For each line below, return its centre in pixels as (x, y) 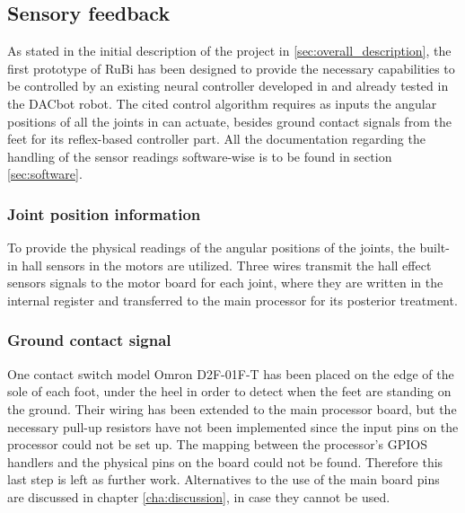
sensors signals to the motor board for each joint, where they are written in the (225, 283)
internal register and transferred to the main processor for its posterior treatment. (232, 300)
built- (434, 248)
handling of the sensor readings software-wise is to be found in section (200, 156)
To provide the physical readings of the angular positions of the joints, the (211, 248)
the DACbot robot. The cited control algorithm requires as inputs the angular (222, 103)
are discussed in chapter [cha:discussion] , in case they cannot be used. (199, 496)
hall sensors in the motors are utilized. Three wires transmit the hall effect (227, 265)
